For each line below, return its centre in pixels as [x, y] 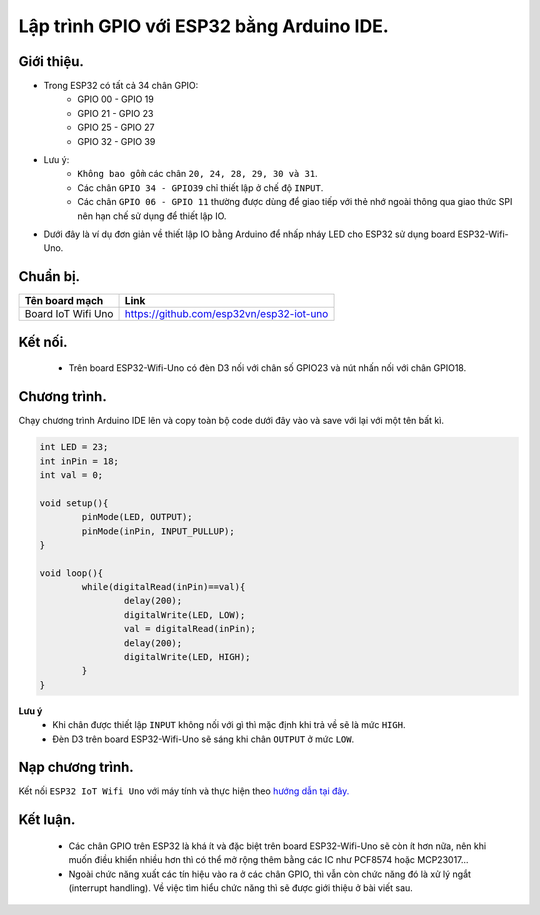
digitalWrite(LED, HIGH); [187, 657]
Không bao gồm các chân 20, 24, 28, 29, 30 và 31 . [198, 174]
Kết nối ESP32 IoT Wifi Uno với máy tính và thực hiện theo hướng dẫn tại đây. [184, 791]
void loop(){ [71, 573]
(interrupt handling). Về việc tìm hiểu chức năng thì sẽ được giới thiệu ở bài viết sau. [241, 888]
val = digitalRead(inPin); [190, 629]
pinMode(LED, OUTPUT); [137, 517]
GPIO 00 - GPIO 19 [115, 99]
